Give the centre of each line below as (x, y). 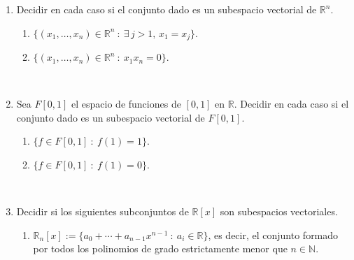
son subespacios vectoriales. (279, 211)
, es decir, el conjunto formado (273, 234)
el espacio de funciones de (126, 104)
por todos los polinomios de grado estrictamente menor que (160, 248)
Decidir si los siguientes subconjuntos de (102, 211)
